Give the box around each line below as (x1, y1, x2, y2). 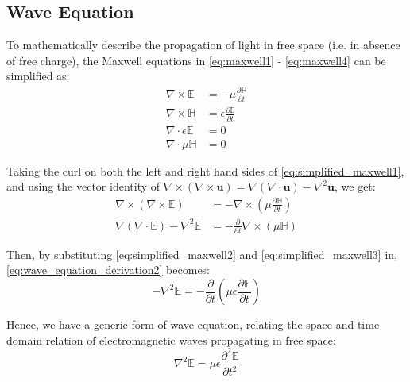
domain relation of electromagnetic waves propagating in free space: (6, 331, 336, 348)
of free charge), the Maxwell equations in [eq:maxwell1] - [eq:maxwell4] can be (6, 52, 386, 68)
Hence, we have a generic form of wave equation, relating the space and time (6, 316, 380, 333)
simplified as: (6, 68, 70, 84)
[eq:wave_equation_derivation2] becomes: (6, 261, 211, 278)
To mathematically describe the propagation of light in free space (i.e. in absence (6, 37, 400, 53)
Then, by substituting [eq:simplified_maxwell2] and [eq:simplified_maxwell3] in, (6, 245, 397, 262)
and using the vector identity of (6, 178, 161, 195)
